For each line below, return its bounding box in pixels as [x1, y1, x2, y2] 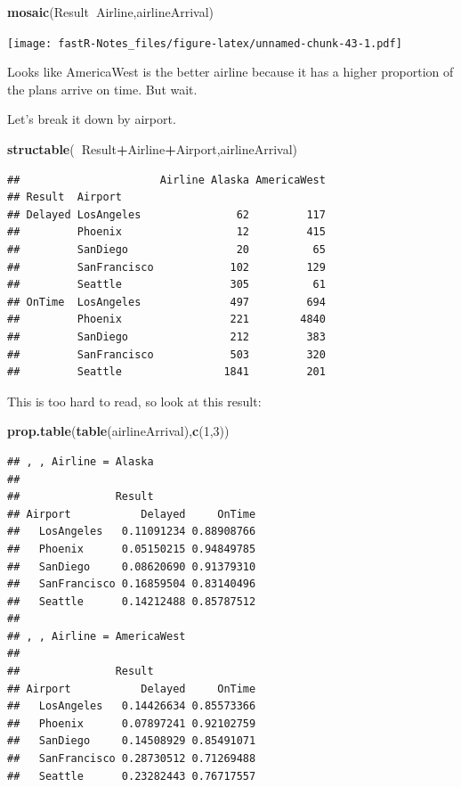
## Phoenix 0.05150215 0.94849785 [7, 542, 256, 555]
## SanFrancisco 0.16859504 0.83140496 [7, 578, 256, 591]
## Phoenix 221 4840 [7, 313, 326, 326]
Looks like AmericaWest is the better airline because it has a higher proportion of [7, 62, 454, 81]
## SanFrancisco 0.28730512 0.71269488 [7, 752, 256, 766]
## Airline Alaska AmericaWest [7, 173, 326, 186]
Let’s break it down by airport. [7, 110, 176, 128]
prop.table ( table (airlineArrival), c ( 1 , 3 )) [7, 422, 230, 440]
